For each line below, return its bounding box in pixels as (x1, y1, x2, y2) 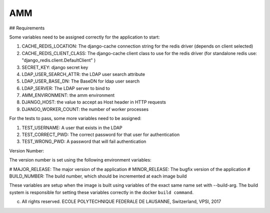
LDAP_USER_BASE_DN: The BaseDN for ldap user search (21, 78, 140, 84)
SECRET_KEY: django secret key (21, 64, 88, 70)
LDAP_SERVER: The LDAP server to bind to (21, 85, 110, 91)
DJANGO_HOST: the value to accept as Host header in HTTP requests (21, 99, 166, 105)
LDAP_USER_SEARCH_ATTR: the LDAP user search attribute (21, 71, 145, 77)
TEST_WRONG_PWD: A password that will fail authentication (21, 138, 146, 144)
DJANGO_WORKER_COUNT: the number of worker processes (21, 106, 149, 112)
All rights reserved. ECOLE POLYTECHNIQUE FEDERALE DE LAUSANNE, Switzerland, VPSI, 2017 (21, 198, 221, 204)
